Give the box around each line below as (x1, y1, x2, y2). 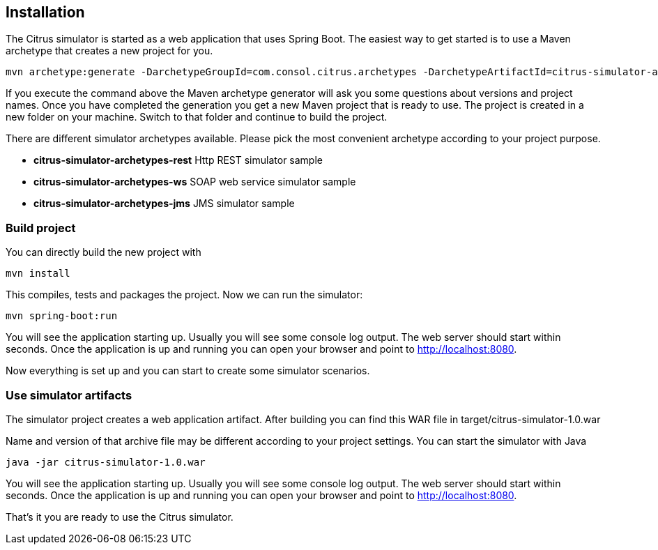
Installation (6, 3, 85, 21)
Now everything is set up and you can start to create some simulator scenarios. (6, 365, 370, 377)
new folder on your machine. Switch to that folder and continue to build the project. (6, 111, 388, 123)
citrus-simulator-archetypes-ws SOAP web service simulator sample (33, 176, 356, 188)
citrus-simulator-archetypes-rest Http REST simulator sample (33, 154, 323, 167)
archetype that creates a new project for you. (6, 45, 213, 57)
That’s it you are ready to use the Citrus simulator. (6, 510, 234, 523)
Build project (6, 220, 76, 235)
